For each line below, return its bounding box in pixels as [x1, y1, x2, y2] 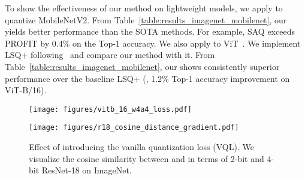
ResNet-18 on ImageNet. [41, 164, 132, 176]
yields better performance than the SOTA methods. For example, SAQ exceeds [5, 25, 295, 38]
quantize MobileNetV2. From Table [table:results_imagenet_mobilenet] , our [5, 13, 287, 26]
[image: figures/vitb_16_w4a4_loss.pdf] [29, 105, 192, 114]
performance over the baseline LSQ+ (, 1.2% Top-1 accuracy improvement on [5, 72, 290, 84]
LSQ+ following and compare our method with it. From [5, 48, 215, 61]
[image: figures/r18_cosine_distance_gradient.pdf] [29, 123, 239, 132]
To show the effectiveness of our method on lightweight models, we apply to [5, 2, 283, 14]
